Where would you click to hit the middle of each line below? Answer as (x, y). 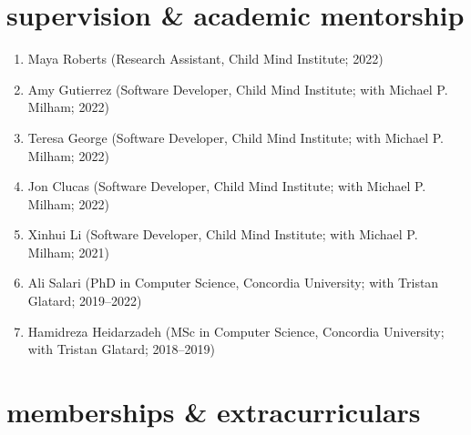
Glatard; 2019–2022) (85, 301)
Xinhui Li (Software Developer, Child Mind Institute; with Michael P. (223, 234)
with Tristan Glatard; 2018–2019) (122, 349)
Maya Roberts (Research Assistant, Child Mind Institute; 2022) (205, 59)
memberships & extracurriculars (214, 412)
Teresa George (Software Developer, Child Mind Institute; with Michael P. (235, 137)
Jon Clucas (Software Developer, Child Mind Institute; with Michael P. (227, 186)
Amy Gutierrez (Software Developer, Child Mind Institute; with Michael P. (238, 89)
